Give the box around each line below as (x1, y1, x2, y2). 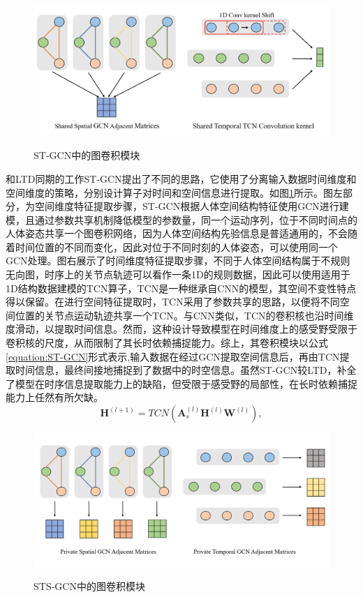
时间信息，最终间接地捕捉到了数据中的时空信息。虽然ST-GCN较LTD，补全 (15, 363, 357, 377)
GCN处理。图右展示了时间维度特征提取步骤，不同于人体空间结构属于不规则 (6, 253, 350, 268)
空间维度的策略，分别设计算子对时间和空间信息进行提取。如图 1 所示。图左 (6, 185, 343, 199)
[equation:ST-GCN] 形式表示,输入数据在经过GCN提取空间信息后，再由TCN (6, 349, 340, 363)
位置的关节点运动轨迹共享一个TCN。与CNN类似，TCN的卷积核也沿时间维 (15, 308, 354, 322)
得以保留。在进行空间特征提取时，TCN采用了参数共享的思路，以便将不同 (6, 294, 340, 309)
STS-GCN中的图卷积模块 (34, 579, 145, 594)
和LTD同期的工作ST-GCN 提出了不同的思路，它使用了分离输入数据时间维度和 (6, 171, 357, 186)
